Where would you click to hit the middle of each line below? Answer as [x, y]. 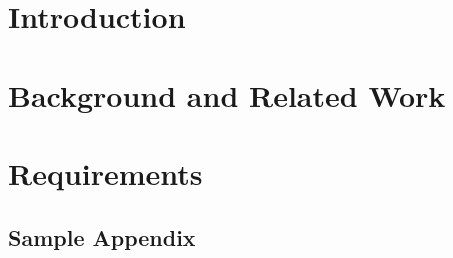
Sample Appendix [102, 236]
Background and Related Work [227, 94]
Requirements [105, 172]
